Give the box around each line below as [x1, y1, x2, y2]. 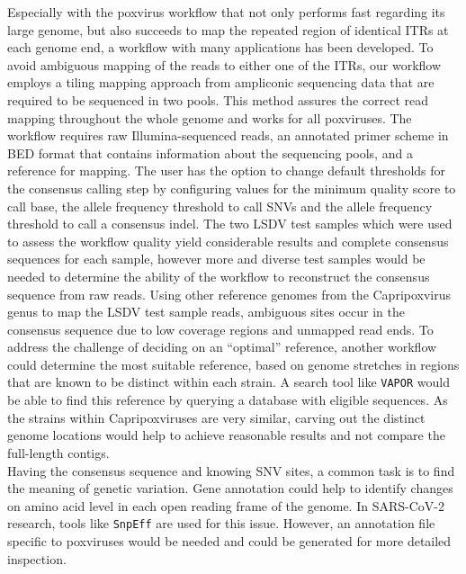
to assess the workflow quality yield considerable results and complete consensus [7, 231, 449, 250]
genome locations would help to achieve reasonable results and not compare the [7, 426, 445, 444]
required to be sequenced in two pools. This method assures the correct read [7, 90, 429, 109]
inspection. [7, 549, 67, 568]
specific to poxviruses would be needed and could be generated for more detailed [7, 531, 452, 550]
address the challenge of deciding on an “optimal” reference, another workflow [7, 337, 437, 356]
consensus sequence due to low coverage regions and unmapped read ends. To [7, 319, 434, 338]
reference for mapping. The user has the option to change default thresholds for [7, 161, 446, 180]
